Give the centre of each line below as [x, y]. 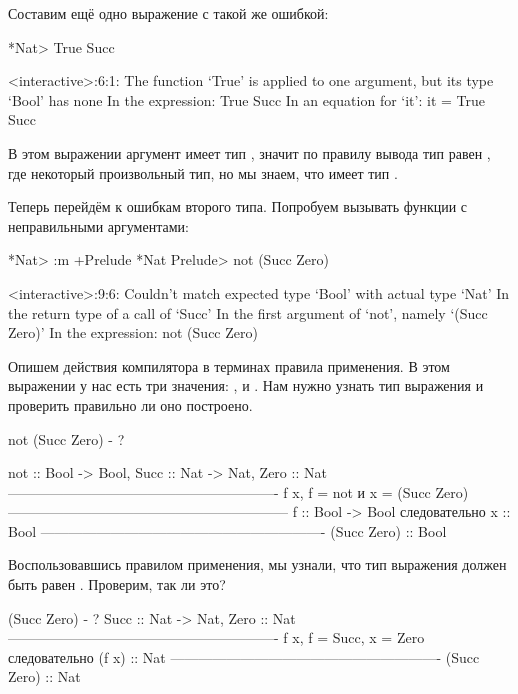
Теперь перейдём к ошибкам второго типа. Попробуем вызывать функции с [238, 206]
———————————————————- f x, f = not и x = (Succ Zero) [238, 491]
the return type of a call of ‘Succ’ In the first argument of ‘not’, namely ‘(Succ [248, 312]
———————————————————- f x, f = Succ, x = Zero [216, 637]
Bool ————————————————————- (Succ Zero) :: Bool [227, 530]
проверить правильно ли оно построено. [130, 404]
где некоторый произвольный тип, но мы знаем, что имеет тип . [203, 172]
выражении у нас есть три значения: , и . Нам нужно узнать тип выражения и [246, 385]
